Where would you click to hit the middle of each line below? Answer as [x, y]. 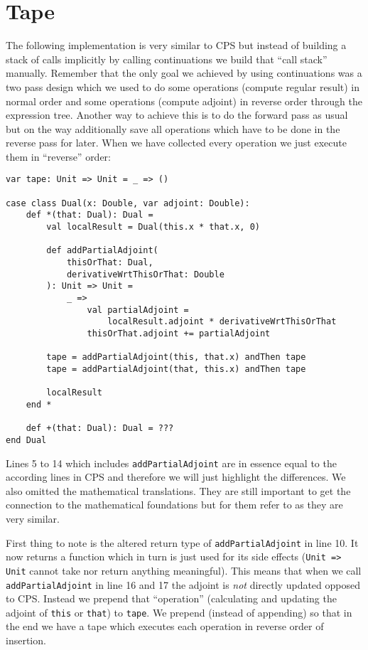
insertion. [26, 640]
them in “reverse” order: [58, 156]
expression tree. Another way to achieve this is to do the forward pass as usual [177, 115]
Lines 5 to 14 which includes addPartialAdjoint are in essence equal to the [171, 463]
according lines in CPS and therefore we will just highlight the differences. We [176, 477]
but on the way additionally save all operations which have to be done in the [173, 128]
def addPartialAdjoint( [102, 251]
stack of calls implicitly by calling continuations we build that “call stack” [167, 59]
